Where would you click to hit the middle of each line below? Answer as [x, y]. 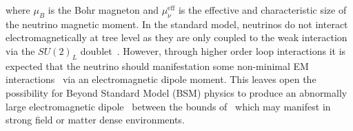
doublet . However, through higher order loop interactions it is [213, 50]
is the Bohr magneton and [103, 10]
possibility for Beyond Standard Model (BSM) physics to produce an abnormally [176, 92]
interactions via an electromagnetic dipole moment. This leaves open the [161, 79]
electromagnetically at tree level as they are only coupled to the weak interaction [176, 37]
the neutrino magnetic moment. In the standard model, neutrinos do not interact [177, 24]
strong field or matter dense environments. [95, 120]
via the [20, 50]
